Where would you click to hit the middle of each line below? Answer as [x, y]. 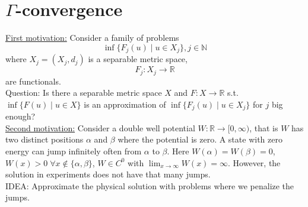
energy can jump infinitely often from [74, 151]
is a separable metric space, [138, 59]
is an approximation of [125, 104]
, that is [264, 127]
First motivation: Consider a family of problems [92, 38]
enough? [20, 116]
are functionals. [33, 81]
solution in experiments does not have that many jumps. [108, 174]
